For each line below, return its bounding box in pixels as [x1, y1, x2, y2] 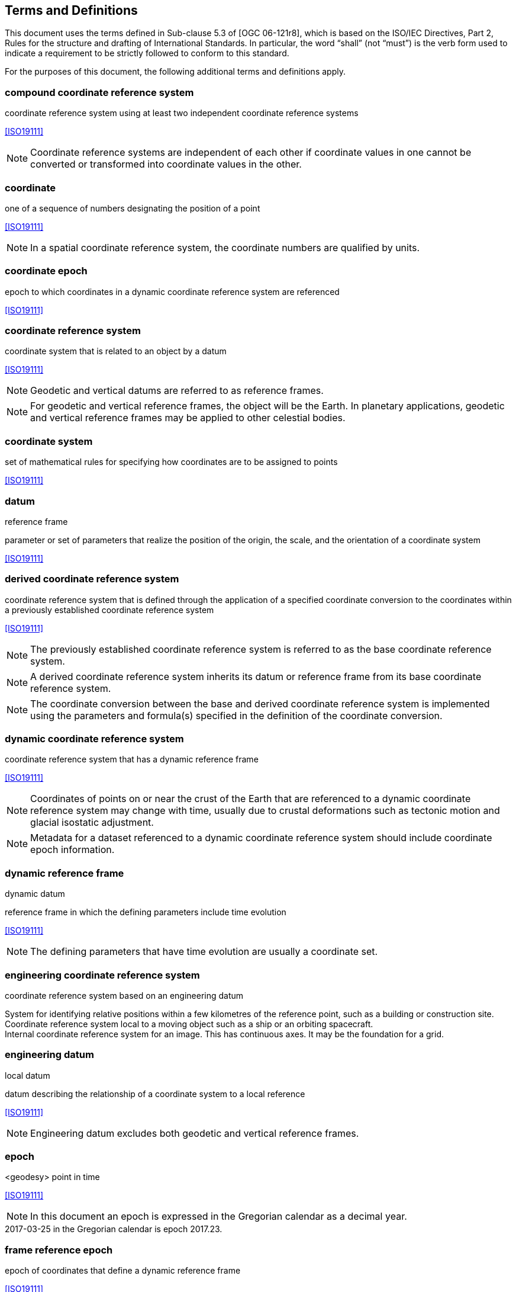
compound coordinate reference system [5, 86, 194, 98]
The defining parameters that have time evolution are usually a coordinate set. [30, 945, 378, 958]
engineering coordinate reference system [5, 969, 200, 981]
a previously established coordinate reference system [5, 604, 214, 615]
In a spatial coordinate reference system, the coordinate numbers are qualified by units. [30, 241, 420, 254]
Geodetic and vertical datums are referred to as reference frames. [30, 384, 324, 397]
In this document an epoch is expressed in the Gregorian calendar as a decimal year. [30, 1210, 407, 1223]
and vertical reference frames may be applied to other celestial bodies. [30, 412, 346, 424]
